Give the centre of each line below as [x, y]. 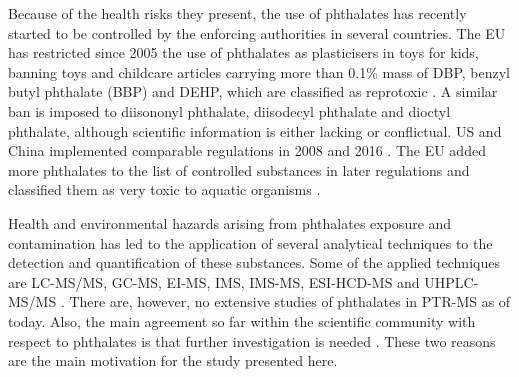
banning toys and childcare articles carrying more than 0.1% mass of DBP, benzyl [259, 71]
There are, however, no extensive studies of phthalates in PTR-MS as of [290, 301]
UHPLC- [451, 281]
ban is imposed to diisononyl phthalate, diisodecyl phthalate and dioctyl [229, 110]
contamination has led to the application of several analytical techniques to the [250, 242]
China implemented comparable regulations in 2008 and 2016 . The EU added [247, 150]
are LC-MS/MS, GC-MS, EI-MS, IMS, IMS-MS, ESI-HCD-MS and [214, 281]
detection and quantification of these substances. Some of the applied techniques [254, 262]
